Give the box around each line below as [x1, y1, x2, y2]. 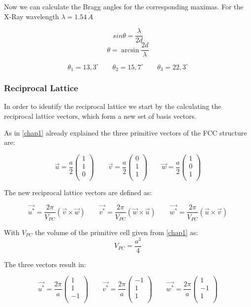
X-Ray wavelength [4, 11, 59, 21]
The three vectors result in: [4, 259, 86, 269]
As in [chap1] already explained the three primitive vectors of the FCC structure [4, 127, 247, 137]
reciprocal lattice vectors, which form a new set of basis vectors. [4, 111, 196, 121]
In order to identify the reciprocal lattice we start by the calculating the [4, 101, 221, 111]
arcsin [121, 46, 139, 54]
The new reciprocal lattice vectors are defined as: [4, 187, 152, 198]
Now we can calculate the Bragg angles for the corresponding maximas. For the [4, 1, 244, 11]
